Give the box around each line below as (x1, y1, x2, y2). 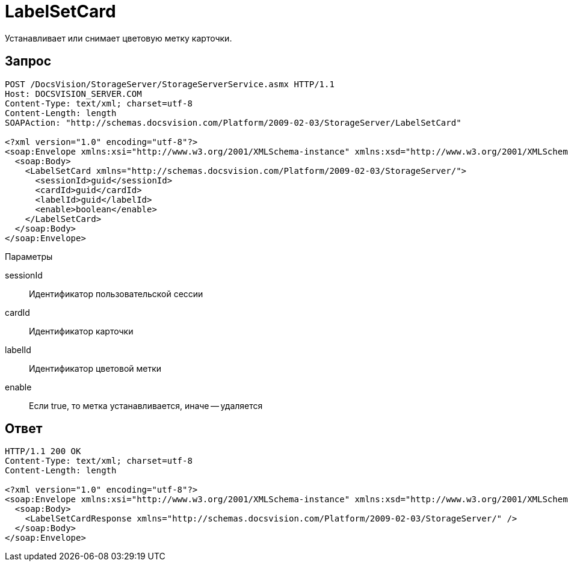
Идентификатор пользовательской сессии (29, 288, 203, 299)
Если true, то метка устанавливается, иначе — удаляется (29, 400, 263, 411)
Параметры (5, 251, 53, 262)
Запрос (5, 54, 52, 69)
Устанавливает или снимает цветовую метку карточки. (5, 32, 232, 43)
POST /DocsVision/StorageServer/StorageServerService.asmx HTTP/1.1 (5, 79, 335, 89)
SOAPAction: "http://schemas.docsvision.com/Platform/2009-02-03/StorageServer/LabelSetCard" (5, 117, 461, 128)
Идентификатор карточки (29, 325, 134, 336)
